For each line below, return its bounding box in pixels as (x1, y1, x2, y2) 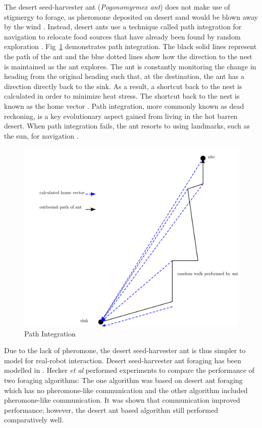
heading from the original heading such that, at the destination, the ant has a (4, 71, 244, 81)
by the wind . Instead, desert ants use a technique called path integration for (4, 21, 242, 32)
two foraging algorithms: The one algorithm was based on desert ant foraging (4, 375, 243, 386)
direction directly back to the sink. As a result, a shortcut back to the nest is (4, 80, 242, 91)
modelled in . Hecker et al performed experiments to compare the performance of (4, 365, 254, 375)
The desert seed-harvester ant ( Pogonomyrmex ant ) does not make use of (4, 2, 230, 12)
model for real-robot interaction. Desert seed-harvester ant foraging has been (4, 355, 241, 365)
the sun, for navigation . (4, 130, 79, 141)
